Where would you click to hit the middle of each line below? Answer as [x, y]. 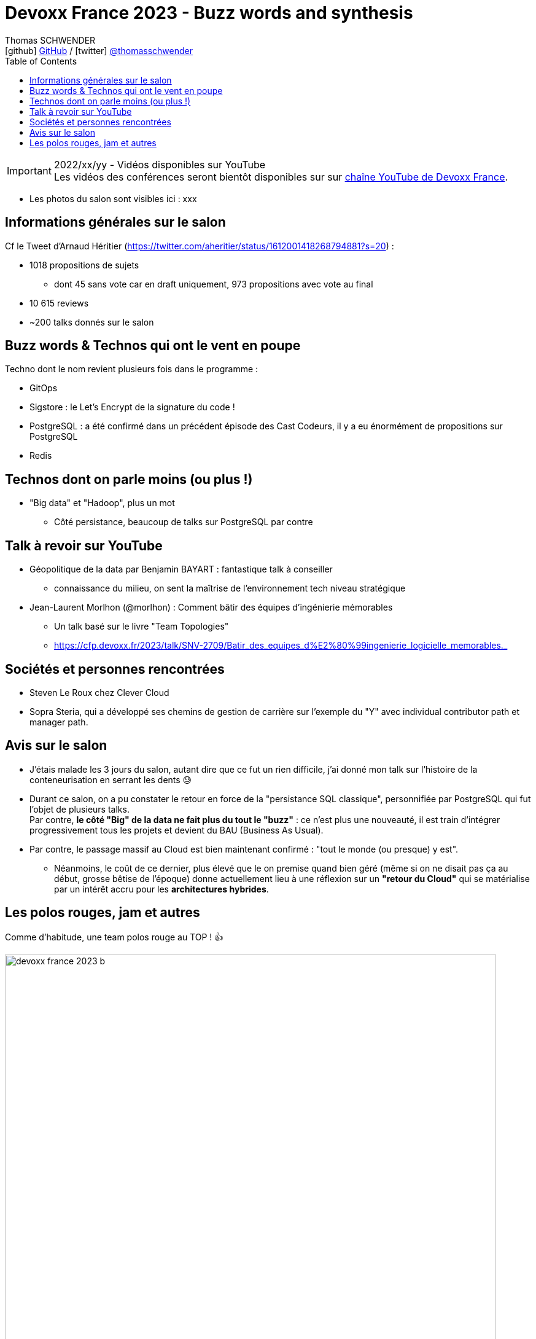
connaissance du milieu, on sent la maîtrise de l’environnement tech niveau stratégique [230, 588]
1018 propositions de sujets [84, 265]
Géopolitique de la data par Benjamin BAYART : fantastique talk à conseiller [181, 569]
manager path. [59, 722]
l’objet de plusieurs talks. [80, 809]
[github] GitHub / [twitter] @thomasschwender [99, 50]
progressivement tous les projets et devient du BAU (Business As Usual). [177, 830]
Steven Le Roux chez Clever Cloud [99, 692]
